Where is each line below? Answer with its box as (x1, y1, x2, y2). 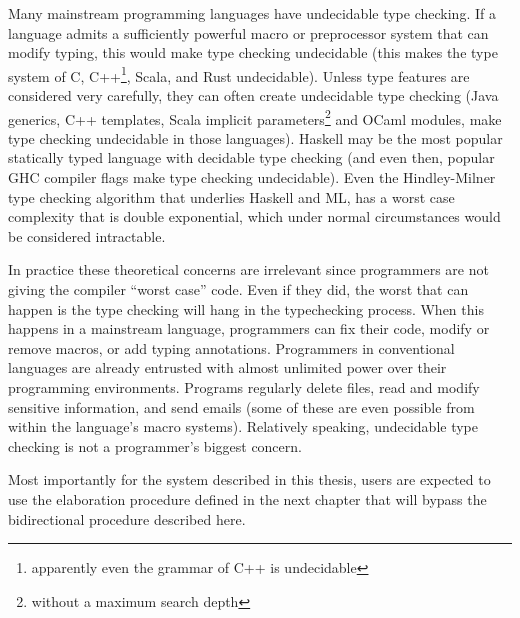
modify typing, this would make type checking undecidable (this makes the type (8, 42, 498, 63)
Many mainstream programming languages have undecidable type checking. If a (8, 3, 496, 23)
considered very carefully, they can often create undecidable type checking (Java (8, 85, 499, 106)
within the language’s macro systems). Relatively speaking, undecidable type (8, 416, 479, 437)
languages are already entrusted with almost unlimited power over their (8, 357, 447, 378)
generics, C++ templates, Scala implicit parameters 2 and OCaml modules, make (8, 105, 502, 129)
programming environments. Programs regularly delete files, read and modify (8, 377, 480, 397)
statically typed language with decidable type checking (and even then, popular (8, 147, 495, 168)
